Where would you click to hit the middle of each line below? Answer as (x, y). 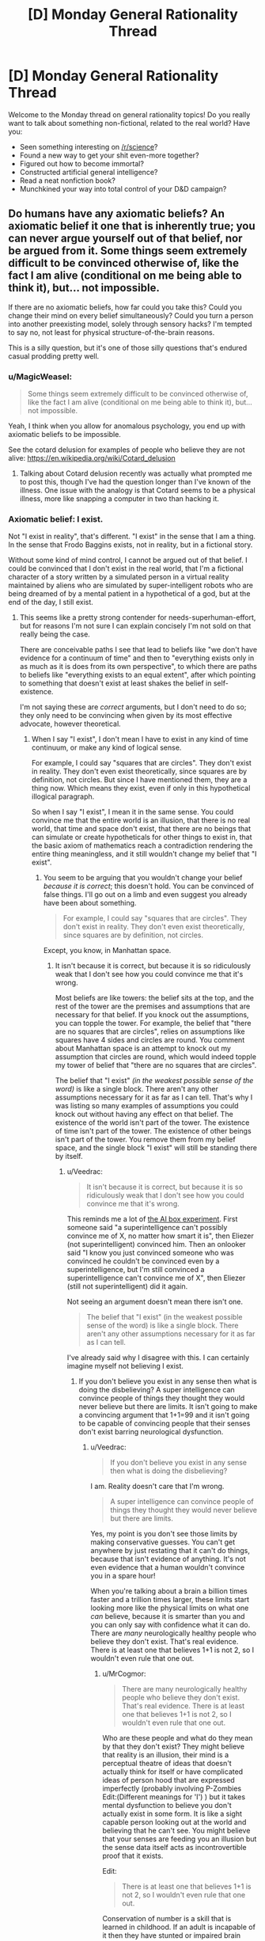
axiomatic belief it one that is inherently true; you (132, 226)
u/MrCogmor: (124, 1674)
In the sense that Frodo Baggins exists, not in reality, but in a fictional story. (131, 545)
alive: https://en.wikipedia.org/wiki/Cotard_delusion (92, 458)
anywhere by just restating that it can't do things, (170, 1551)
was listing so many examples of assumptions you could (147, 1106)
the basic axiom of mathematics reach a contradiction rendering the (142, 845)
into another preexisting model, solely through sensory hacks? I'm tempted (130, 324)
